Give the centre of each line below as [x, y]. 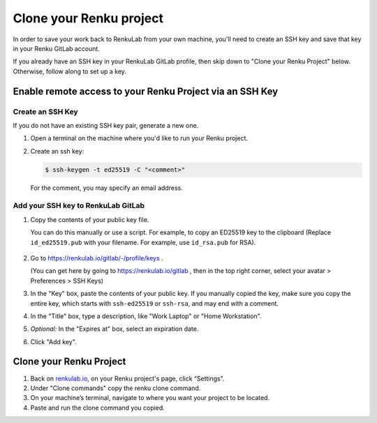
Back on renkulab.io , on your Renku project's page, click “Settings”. [127, 378]
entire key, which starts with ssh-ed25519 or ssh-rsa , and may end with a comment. [155, 303]
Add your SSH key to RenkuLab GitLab [79, 206]
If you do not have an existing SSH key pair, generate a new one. [106, 125]
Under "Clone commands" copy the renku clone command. [116, 388]
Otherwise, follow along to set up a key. [70, 71]
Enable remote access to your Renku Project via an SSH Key [146, 91]
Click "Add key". [53, 341]
